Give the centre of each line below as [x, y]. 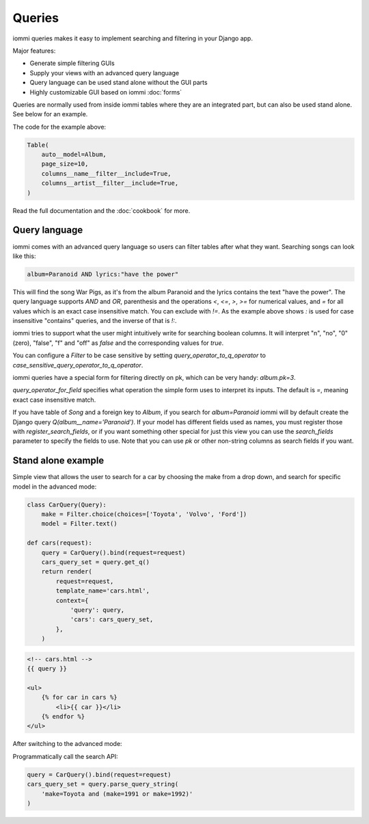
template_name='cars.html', [103, 591]
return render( [67, 572]
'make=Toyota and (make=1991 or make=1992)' [117, 794]
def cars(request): [59, 543]
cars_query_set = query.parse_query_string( [103, 784]
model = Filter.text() [79, 524]
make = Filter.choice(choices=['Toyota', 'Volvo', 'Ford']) [144, 514]
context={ [72, 600]
